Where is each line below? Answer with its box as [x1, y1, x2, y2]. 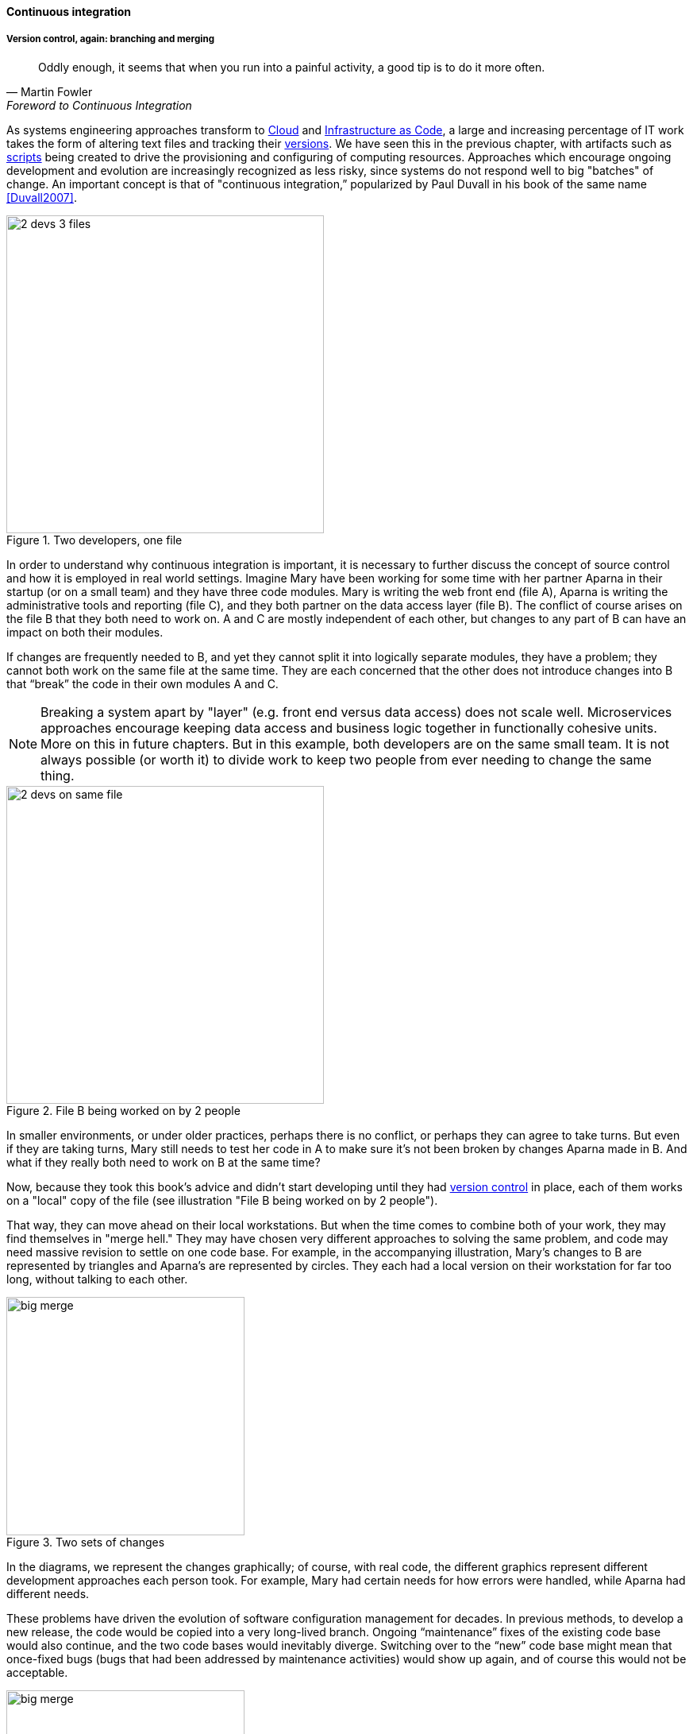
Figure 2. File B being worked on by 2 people [6, 1103, 241, 1117]
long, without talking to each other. [6, 1271, 188, 1286]
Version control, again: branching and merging [6, 33, 214, 45]
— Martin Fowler [6, 84, 93, 99]
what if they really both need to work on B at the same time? [6, 1155, 321, 1169]
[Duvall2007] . [6, 190, 77, 204]
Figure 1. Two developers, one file [6, 532, 183, 547]
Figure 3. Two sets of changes [6, 1535, 165, 1549]
